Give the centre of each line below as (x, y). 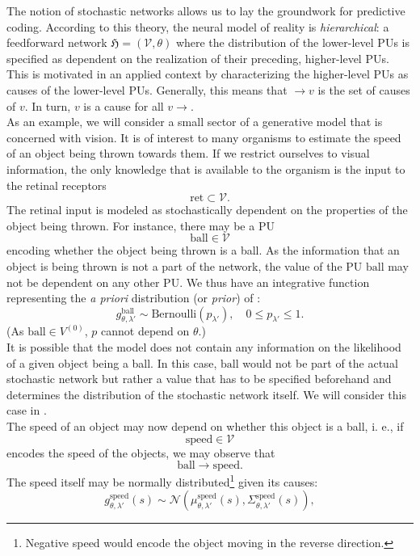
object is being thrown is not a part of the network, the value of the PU (185, 265)
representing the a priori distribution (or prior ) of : (134, 298)
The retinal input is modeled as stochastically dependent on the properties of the (207, 210)
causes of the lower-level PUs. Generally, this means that (147, 89)
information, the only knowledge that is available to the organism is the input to (206, 168)
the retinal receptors (57, 185)
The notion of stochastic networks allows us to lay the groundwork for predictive (206, 11)
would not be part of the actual (320, 362)
